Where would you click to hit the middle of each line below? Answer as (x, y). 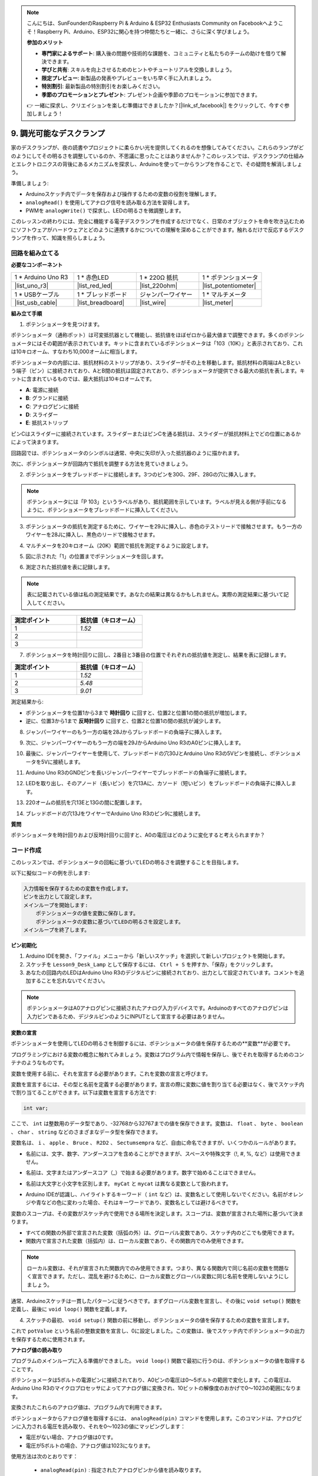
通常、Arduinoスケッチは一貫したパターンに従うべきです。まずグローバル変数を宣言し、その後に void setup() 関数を (156, 1301)
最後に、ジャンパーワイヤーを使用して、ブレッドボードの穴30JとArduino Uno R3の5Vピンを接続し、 (148, 753)
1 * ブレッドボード (102, 294)
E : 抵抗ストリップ (47, 423)
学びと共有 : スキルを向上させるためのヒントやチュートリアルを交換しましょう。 (138, 70)
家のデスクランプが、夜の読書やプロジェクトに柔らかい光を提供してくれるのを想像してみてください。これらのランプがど (158, 148)
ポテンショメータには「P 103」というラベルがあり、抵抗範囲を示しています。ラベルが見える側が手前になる (157, 502)
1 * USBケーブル (37, 294)
